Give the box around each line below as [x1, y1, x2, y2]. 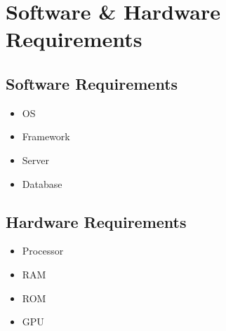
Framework [22, 129, 70, 144]
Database [22, 176, 62, 191]
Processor [22, 243, 64, 258]
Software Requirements [6, 72, 178, 94]
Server [22, 152, 49, 167]
